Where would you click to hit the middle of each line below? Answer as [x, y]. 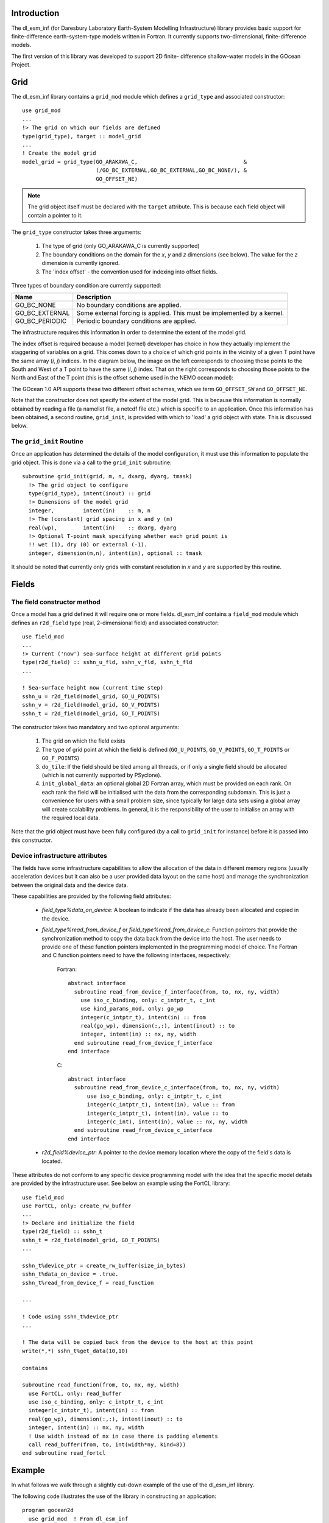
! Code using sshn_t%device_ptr [70, 1317]
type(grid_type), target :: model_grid [82, 136]
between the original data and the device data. [70, 885]
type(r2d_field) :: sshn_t [62, 1231]
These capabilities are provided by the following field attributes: [91, 896]
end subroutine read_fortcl [64, 1453]
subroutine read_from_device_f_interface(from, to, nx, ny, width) [177, 992]
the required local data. [71, 818]
